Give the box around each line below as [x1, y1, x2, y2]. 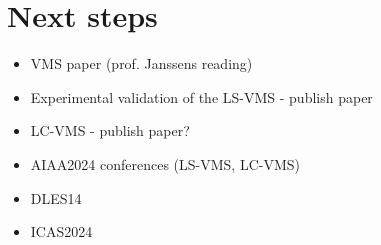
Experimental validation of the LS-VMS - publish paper [30, 86, 373, 107]
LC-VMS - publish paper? [30, 120, 190, 141]
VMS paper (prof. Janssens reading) [30, 53, 253, 74]
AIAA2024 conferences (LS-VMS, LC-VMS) [30, 153, 301, 174]
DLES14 [30, 187, 82, 208]
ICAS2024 [30, 221, 93, 242]
